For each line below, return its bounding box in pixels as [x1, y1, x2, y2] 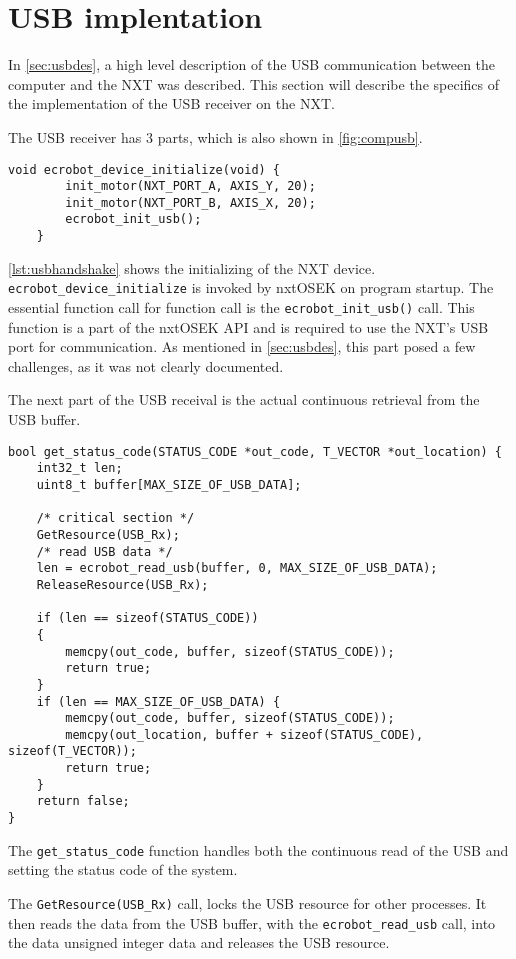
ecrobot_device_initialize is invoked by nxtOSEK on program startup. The [8, 277, 494, 298]
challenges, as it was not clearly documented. [8, 355, 284, 376]
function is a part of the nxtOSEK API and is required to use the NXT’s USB [8, 316, 489, 337]
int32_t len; [36, 461, 123, 476]
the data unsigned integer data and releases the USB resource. [8, 932, 390, 953]
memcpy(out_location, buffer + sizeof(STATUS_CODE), [65, 727, 424, 742]
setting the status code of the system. [8, 859, 238, 880]
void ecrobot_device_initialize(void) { [8, 162, 281, 177]
